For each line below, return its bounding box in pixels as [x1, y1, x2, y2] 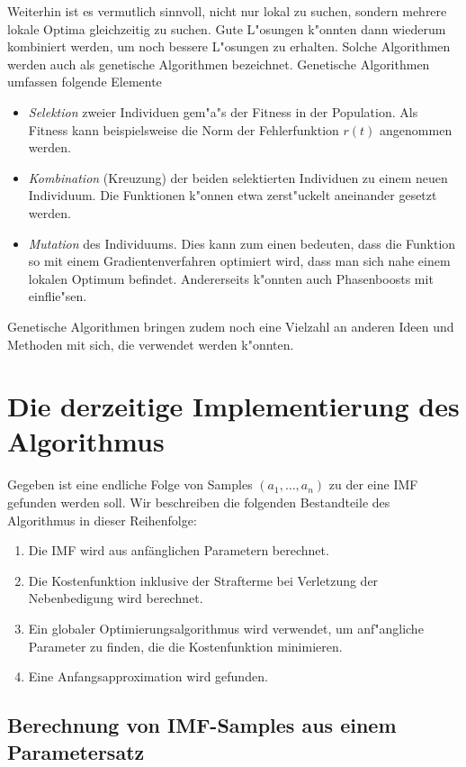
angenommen [380, 120, 453, 139]
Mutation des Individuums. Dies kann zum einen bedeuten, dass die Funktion [28, 233, 456, 252]
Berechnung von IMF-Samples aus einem [7, 711, 397, 739]
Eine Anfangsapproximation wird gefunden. [28, 667, 268, 686]
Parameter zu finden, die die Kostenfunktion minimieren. [28, 636, 343, 655]
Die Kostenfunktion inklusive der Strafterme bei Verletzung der [28, 571, 379, 589]
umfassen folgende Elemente [7, 72, 162, 91]
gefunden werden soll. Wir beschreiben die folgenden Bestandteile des [7, 493, 390, 511]
